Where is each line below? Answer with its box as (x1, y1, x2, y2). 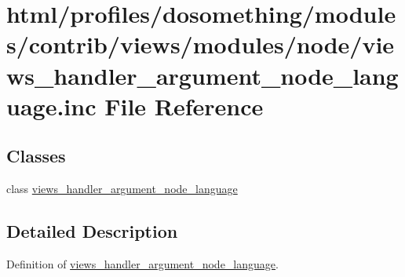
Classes (6, 144, 66, 168)
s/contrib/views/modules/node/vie (6, 28, 395, 60)
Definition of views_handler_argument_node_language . (6, 255, 279, 272)
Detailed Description (6, 219, 178, 243)
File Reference (104, 89, 264, 122)
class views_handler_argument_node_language (6, 180, 238, 197)
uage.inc (6, 89, 97, 122)
